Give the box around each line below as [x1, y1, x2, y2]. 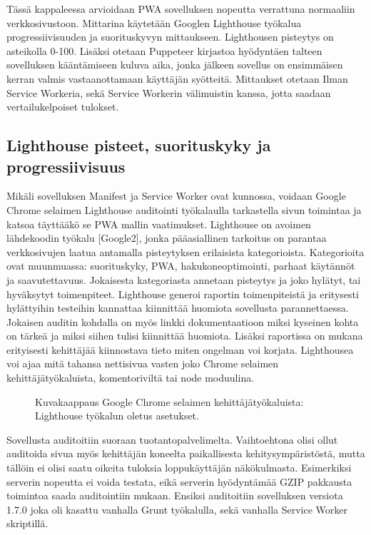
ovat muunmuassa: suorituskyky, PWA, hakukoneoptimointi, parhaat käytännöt [6, 258, 355, 273]
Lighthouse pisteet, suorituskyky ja [6, 134, 271, 156]
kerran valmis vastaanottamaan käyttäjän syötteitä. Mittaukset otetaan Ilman [6, 71, 348, 86]
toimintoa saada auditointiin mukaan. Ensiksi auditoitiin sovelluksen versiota [6, 488, 343, 503]
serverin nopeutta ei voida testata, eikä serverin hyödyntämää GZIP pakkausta [6, 474, 352, 489]
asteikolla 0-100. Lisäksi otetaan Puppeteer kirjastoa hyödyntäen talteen [6, 43, 322, 58]
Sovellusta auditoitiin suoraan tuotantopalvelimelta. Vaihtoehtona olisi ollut [6, 432, 338, 447]
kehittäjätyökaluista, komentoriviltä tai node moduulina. [6, 370, 255, 385]
